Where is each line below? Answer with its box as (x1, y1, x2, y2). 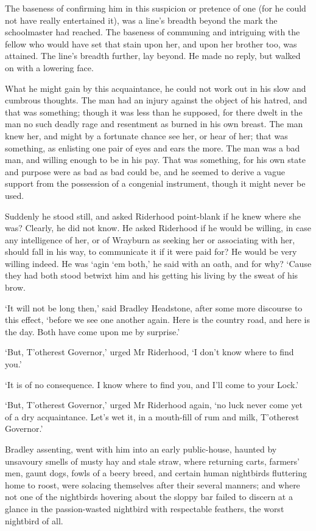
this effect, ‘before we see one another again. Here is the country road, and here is (5, 313, 310, 326)
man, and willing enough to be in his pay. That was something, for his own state (5, 153, 306, 166)
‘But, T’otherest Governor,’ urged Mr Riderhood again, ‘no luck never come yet (5, 398, 303, 411)
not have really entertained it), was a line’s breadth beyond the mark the (5, 13, 278, 26)
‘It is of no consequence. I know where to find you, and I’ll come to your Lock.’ (5, 378, 299, 390)
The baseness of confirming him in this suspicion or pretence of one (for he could (5, 2, 306, 14)
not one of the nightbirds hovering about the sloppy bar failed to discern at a (5, 490, 293, 503)
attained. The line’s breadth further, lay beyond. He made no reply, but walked (5, 49, 301, 62)
